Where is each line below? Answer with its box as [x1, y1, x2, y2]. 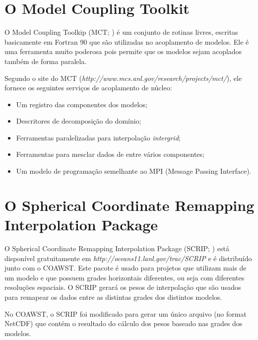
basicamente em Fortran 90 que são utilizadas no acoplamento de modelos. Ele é [4, 36, 249, 47]
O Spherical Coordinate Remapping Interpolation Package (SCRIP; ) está [4, 243, 229, 253]
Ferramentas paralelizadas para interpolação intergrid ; [16, 132, 181, 142]
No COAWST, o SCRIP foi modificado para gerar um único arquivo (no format [4, 308, 247, 319]
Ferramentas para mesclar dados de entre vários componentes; [16, 149, 204, 159]
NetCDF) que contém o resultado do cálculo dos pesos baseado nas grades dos [4, 318, 243, 329]
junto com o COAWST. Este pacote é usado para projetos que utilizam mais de [4, 263, 247, 273]
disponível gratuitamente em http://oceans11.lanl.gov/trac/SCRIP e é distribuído [4, 253, 252, 263]
